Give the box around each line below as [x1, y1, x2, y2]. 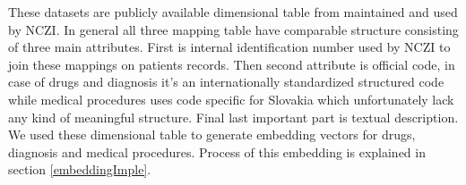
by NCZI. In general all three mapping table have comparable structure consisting [8, 20, 459, 38]
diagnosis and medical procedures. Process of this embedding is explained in [8, 142, 426, 161]
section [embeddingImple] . [8, 160, 151, 179]
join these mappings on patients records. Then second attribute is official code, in [8, 55, 455, 73]
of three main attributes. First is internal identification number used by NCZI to [8, 38, 451, 56]
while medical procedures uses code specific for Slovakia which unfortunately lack [8, 89, 454, 108]
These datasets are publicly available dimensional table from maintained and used [8, 3, 458, 21]
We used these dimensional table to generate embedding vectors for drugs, [8, 125, 416, 144]
